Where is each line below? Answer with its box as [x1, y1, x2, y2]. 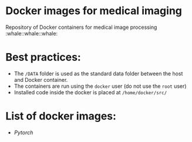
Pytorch [14, 128, 33, 136]
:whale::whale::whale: [5, 29, 58, 37]
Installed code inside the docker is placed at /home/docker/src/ [14, 88, 167, 95]
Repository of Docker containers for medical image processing [5, 24, 157, 31]
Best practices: [5, 51, 82, 64]
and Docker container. [14, 76, 68, 83]
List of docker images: [5, 110, 117, 123]
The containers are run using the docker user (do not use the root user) [14, 82, 187, 90]
